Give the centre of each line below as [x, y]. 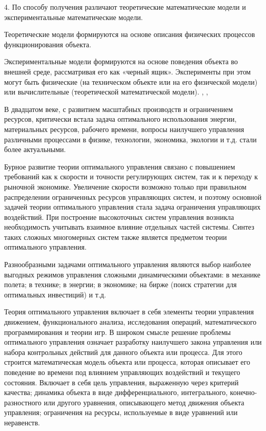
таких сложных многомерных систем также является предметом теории [116, 237]
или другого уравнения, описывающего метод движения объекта [144, 402]
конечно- [243, 392]
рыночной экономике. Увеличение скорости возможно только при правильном [125, 186]
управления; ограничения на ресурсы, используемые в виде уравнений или [121, 412]
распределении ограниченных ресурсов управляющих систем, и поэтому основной [133, 196]
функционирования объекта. [48, 44]
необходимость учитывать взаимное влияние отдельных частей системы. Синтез [129, 227]
